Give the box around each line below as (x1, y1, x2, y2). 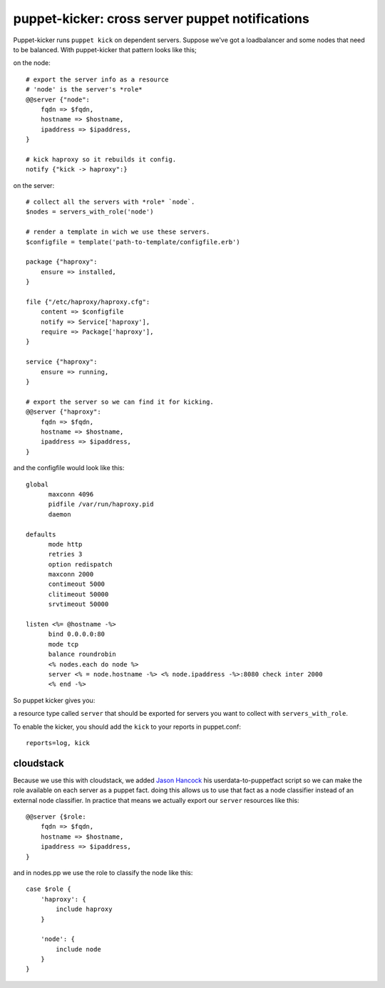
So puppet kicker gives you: (13, 696, 96, 704)
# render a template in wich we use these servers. (26, 228, 210, 236)
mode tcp (48, 640, 79, 648)
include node (56, 945, 101, 953)
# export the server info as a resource (26, 75, 169, 84)
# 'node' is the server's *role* (26, 86, 143, 94)
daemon (48, 510, 71, 518)
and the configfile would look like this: (13, 464, 125, 472)
